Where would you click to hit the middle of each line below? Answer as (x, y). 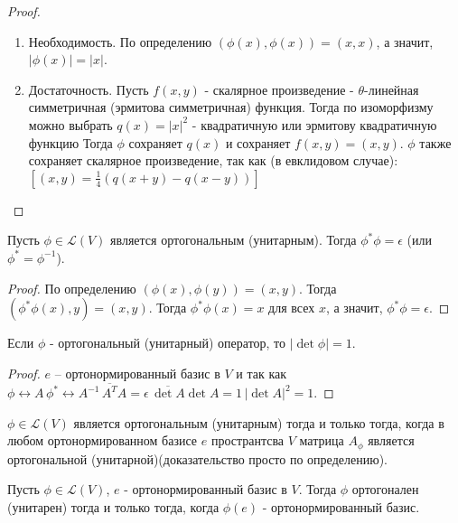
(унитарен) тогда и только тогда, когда (113, 506)
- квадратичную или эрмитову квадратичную (314, 124)
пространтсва (248, 440)
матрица (322, 440)
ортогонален (385, 489)
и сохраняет (258, 142)
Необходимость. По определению (120, 41)
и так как (262, 373)
